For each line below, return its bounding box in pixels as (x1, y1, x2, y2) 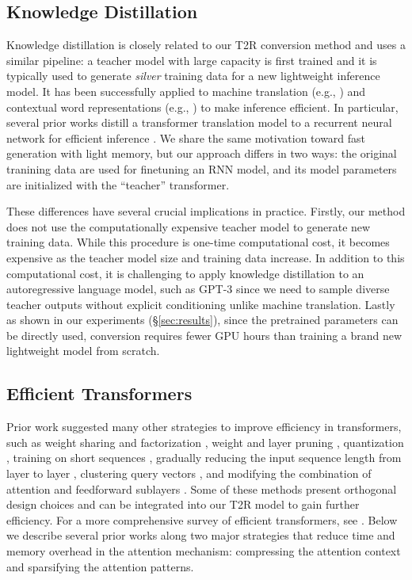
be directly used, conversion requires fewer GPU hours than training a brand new (6, 326, 402, 343)
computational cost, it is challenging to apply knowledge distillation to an (6, 265, 364, 281)
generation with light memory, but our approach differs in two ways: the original (6, 145, 397, 162)
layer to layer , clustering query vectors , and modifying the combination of (6, 465, 372, 482)
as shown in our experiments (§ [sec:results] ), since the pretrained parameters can (6, 311, 399, 328)
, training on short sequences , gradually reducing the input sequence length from (6, 449, 402, 466)
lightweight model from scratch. (6, 342, 160, 359)
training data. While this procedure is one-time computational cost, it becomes (6, 234, 390, 250)
